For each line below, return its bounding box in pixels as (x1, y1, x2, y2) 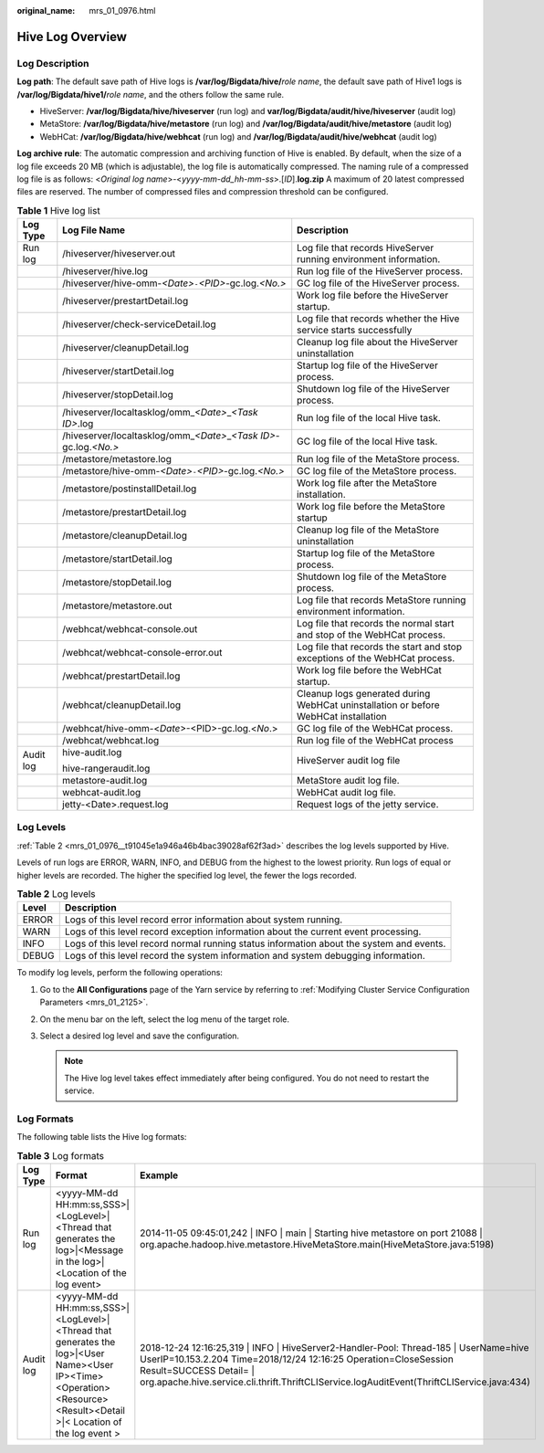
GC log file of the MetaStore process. (297, 465, 457, 478)
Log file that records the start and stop (297, 640, 463, 653)
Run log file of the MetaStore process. (297, 453, 460, 466)
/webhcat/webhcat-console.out (62, 623, 198, 636)
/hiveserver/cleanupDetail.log (62, 342, 189, 354)
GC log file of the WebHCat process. (297, 722, 454, 735)
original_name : (16, 5, 76, 16)
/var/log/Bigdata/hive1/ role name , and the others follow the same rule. (16, 89, 285, 100)
